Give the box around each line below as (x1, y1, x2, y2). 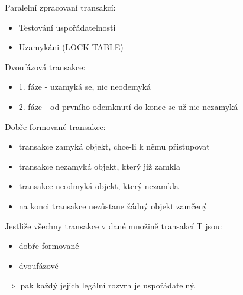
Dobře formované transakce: (5, 120, 106, 132)
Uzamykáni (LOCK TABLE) (18, 41, 124, 53)
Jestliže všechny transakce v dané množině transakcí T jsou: (5, 219, 222, 232)
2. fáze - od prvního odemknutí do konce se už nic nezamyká (18, 100, 238, 112)
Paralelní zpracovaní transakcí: (5, 1, 116, 13)
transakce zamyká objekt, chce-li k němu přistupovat (18, 140, 210, 153)
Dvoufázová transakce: (5, 60, 86, 73)
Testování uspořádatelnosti (18, 21, 116, 33)
